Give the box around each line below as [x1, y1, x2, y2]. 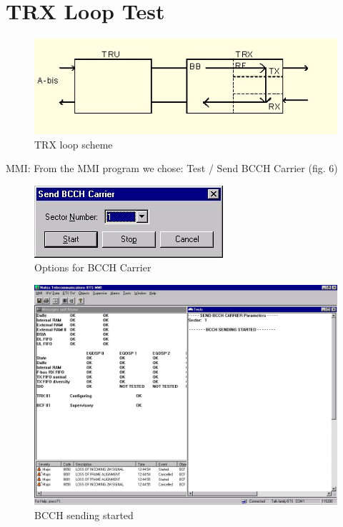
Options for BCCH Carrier [34, 260, 151, 275]
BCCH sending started [34, 507, 134, 522]
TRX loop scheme [34, 136, 113, 151]
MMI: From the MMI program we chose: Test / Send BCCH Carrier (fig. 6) [6, 161, 338, 176]
